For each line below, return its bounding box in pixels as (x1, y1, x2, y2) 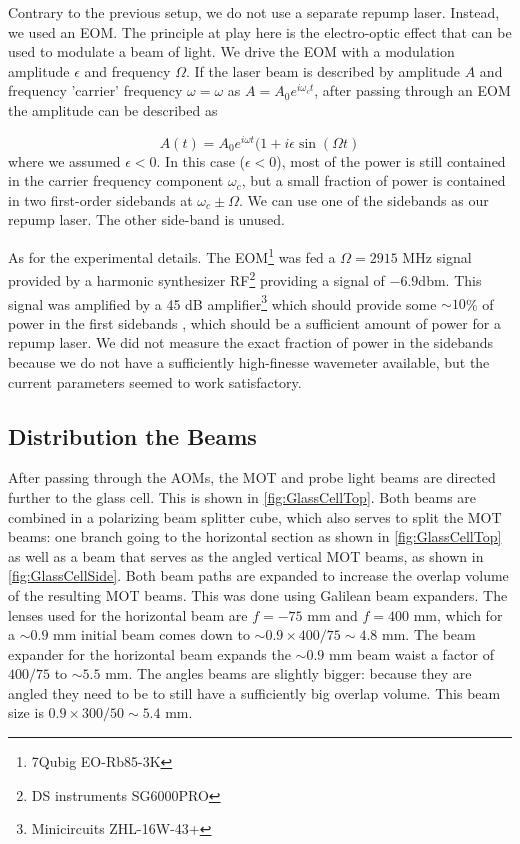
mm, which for (413, 604, 503, 625)
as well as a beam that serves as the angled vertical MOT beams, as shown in (8, 545, 484, 566)
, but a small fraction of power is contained (241, 170, 506, 191)
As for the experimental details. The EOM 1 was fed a (8, 244, 336, 267)
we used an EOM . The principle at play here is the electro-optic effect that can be (8, 21, 512, 42)
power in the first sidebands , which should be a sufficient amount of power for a (8, 312, 501, 333)
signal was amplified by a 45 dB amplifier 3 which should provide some (8, 290, 437, 314)
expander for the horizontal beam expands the (8, 643, 291, 664)
